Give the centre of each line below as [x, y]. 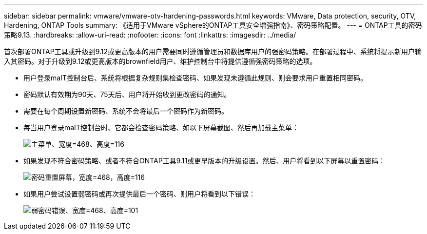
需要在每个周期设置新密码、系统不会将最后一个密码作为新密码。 [126, 111]
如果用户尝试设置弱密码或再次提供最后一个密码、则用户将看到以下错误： [139, 194]
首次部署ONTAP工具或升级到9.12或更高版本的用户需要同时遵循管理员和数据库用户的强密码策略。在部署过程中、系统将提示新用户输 [213, 51]
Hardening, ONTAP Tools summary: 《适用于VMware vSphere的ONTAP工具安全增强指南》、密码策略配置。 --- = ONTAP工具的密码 [213, 25]
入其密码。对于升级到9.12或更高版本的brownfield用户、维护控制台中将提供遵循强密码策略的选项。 [160, 61]
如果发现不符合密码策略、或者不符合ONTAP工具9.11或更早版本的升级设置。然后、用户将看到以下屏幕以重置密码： [204, 161]
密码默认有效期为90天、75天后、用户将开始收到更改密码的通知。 [127, 94]
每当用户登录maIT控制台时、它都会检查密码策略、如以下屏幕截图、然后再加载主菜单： [161, 127]
